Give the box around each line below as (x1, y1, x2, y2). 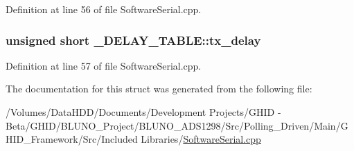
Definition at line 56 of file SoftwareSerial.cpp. (6, 2, 202, 16)
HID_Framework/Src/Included (6, 132, 138, 146)
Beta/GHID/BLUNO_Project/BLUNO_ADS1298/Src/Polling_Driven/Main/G (6, 118, 348, 132)
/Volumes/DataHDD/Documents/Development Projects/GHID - (6, 105, 281, 119)
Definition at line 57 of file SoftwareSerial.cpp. (6, 58, 202, 72)
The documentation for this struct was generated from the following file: (6, 81, 312, 96)
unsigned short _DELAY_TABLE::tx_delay (6, 31, 261, 48)
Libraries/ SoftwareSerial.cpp (141, 132, 261, 146)
